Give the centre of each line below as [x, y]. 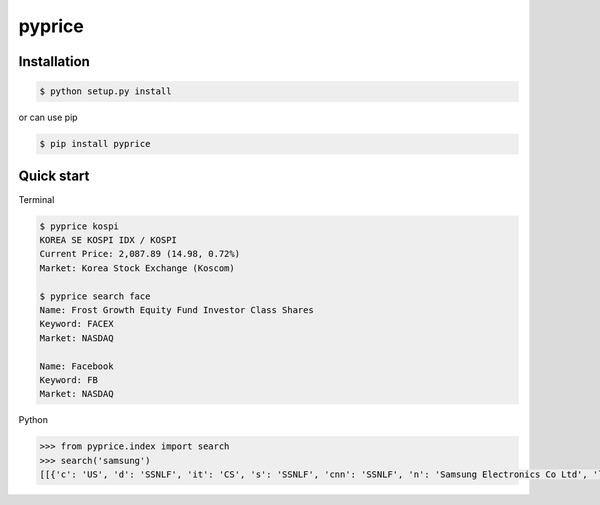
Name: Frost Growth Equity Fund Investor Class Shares [176, 309]
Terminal [36, 199]
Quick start [54, 175]
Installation [54, 61]
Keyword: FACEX [76, 324]
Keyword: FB [69, 379]
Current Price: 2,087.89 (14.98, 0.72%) [139, 254]
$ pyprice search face [95, 296]
